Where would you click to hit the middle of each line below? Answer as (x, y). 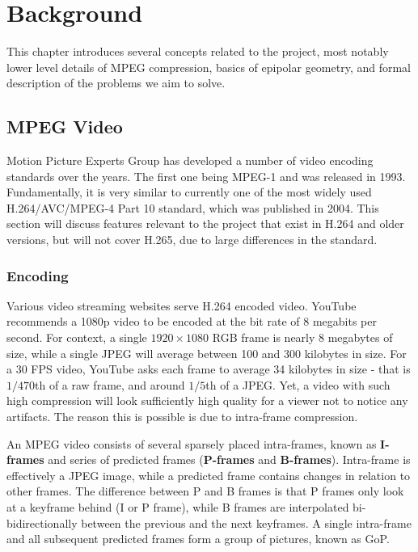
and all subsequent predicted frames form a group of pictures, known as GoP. (198, 539)
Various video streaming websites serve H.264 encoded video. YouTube (182, 305)
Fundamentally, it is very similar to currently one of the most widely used (189, 192)
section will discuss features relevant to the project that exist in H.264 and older (205, 223)
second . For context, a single (77, 337)
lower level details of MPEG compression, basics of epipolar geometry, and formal (209, 67)
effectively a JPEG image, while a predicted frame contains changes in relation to (209, 475)
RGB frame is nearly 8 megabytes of (302, 337)
